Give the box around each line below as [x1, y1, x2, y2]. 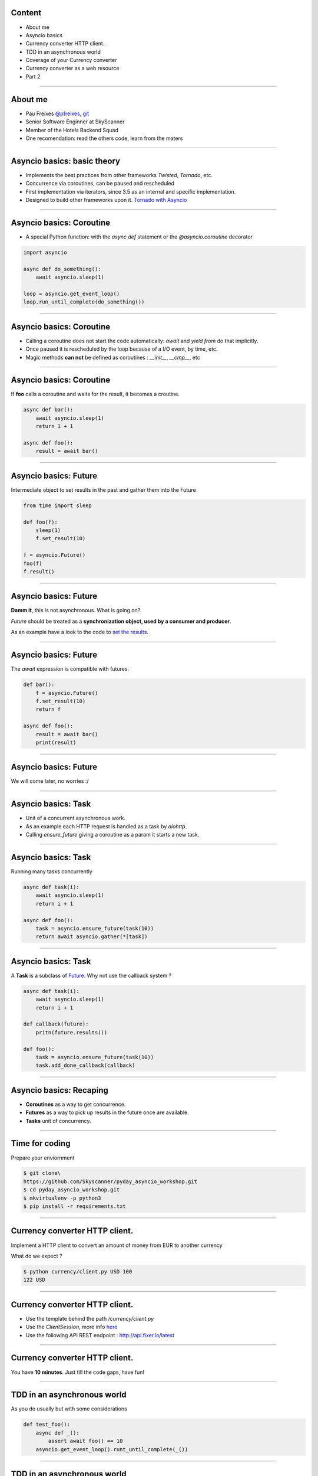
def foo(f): [23, 518, 58, 525]
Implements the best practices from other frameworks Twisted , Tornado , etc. [25, 171, 213, 178]
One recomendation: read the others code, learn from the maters [25, 135, 183, 142]
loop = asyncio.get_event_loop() [23, 290, 120, 297]
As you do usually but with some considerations [11, 1405, 128, 1412]
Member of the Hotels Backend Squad [25, 126, 119, 133]
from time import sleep [23, 502, 92, 509]
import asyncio [23, 249, 67, 256]
